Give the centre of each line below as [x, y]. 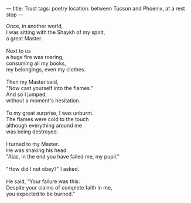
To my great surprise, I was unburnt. [50, 113]
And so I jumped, [27, 94]
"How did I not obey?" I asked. [43, 169]
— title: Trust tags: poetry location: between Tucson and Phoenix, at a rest [96, 8]
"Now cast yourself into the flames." [50, 88]
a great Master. [24, 38]
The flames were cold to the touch [47, 119]
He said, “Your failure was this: [43, 181]
